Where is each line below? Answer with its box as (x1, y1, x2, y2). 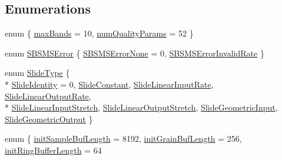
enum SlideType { (5, 66, 70, 79)
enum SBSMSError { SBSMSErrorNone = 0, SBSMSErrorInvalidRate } (5, 46, 264, 59)
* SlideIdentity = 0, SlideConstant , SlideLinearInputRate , (5, 78, 214, 90)
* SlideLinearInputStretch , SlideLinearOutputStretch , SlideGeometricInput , (5, 101, 278, 114)
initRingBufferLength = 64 (5, 144, 102, 156)
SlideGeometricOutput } (5, 112, 93, 125)
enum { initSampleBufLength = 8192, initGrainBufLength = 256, (5, 132, 242, 145)
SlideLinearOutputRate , (5, 89, 91, 102)
